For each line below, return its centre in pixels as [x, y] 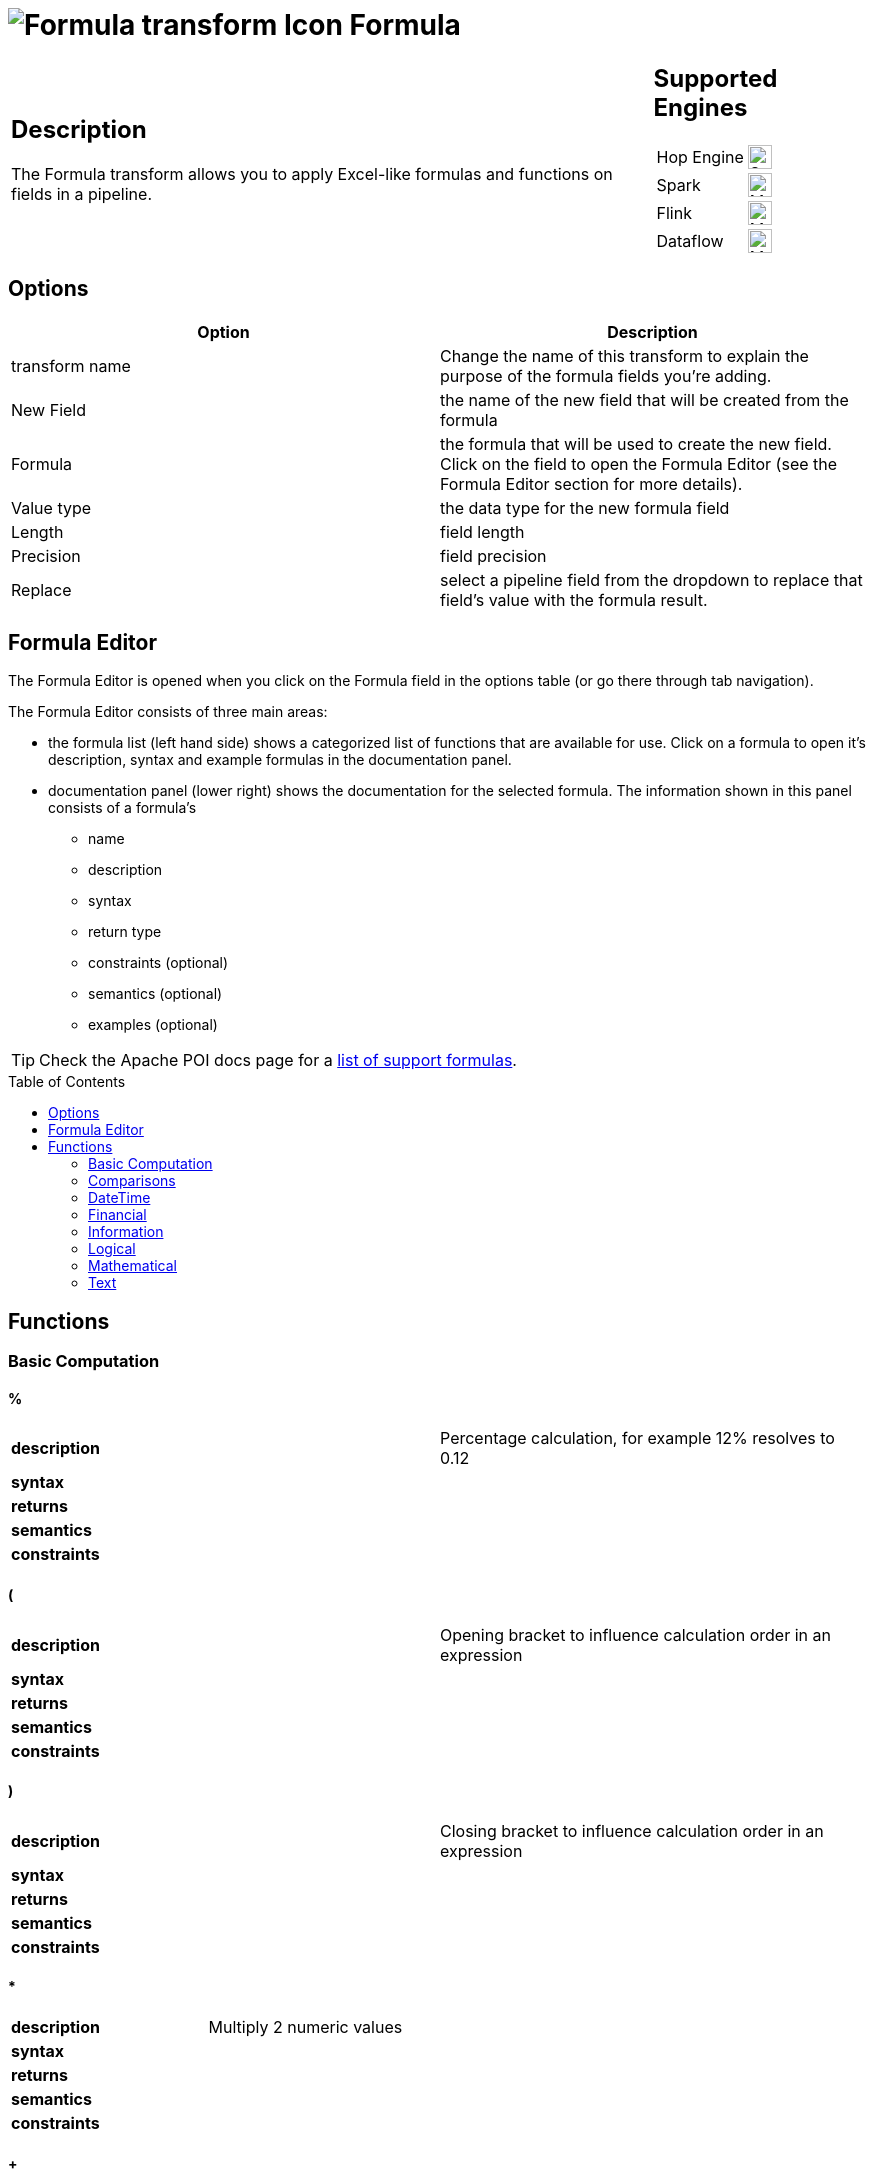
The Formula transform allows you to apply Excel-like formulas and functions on [312, 174]
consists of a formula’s [122, 808]
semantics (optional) [155, 994]
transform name [71, 365]
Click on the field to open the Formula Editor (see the [639, 463]
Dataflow [690, 240]
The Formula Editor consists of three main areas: [168, 712]
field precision [493, 555]
